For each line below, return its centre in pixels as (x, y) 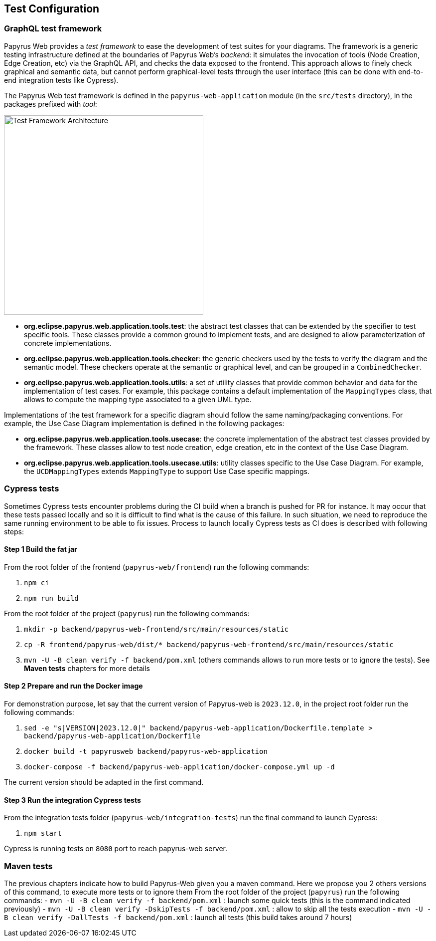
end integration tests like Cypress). (61, 80)
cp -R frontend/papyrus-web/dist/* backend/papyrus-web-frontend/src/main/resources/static (209, 644)
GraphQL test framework (53, 29)
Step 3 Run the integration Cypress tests (73, 800)
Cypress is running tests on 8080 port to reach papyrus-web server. (116, 849)
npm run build (51, 598)
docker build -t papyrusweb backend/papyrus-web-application (146, 751)
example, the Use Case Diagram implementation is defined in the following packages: (144, 423)
